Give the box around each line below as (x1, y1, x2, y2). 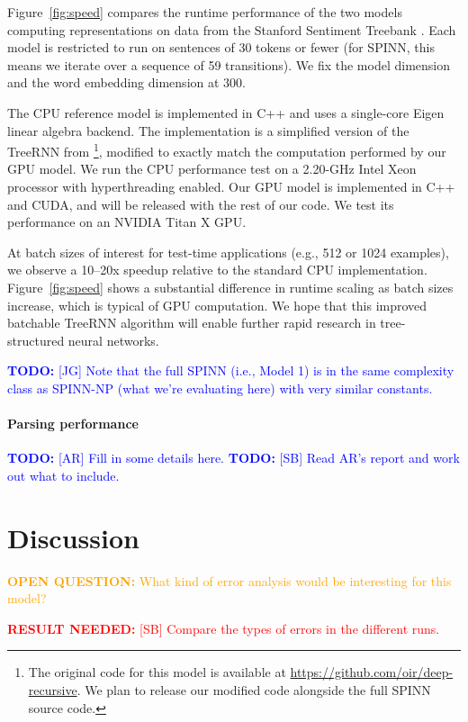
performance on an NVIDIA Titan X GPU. (7, 212, 247, 231)
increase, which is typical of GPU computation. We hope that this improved (7, 295, 427, 314)
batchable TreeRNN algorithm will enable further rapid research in (7, 313, 376, 332)
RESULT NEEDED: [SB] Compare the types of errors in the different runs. (7, 618, 440, 637)
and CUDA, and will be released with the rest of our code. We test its (7, 194, 394, 213)
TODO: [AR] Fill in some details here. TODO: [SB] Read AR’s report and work (7, 448, 460, 467)
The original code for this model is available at (28, 663, 286, 681)
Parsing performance (7, 414, 139, 433)
